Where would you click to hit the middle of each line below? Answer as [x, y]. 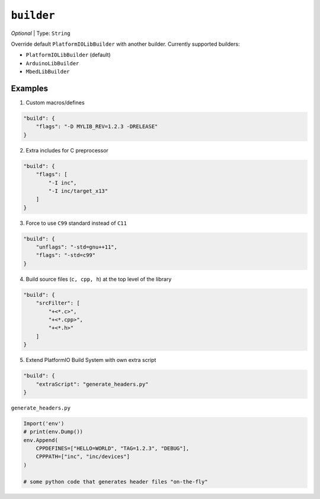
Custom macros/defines [55, 103]
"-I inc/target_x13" [78, 191]
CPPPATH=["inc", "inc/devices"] [83, 457]
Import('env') [44, 423]
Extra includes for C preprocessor [67, 150]
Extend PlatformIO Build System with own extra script [91, 360]
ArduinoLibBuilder [52, 63]
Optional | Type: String [41, 33]
